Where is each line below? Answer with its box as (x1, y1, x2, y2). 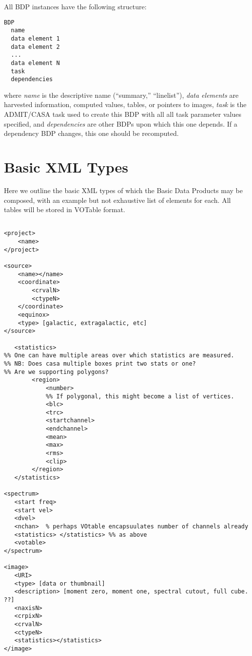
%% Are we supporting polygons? (4, 368, 109, 375)
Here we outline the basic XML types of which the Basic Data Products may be (4, 185, 243, 195)
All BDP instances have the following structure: (4, 1, 147, 11)
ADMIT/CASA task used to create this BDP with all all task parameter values (4, 109, 241, 119)
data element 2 (11, 43, 60, 50)
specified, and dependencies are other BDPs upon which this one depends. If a (4, 118, 237, 129)
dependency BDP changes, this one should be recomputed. (4, 128, 179, 138)
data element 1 (11, 35, 60, 42)
